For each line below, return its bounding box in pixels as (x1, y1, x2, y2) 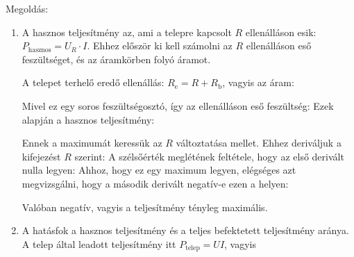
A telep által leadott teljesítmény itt (22, 236, 176, 251)
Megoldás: (6, 1, 49, 15)
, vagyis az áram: (222, 75, 294, 90)
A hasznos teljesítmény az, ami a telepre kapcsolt (22, 24, 232, 39)
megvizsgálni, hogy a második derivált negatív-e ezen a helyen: (22, 176, 289, 190)
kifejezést (22, 149, 61, 163)
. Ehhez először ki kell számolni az (87, 38, 233, 53)
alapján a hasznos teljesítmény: (22, 112, 155, 126)
